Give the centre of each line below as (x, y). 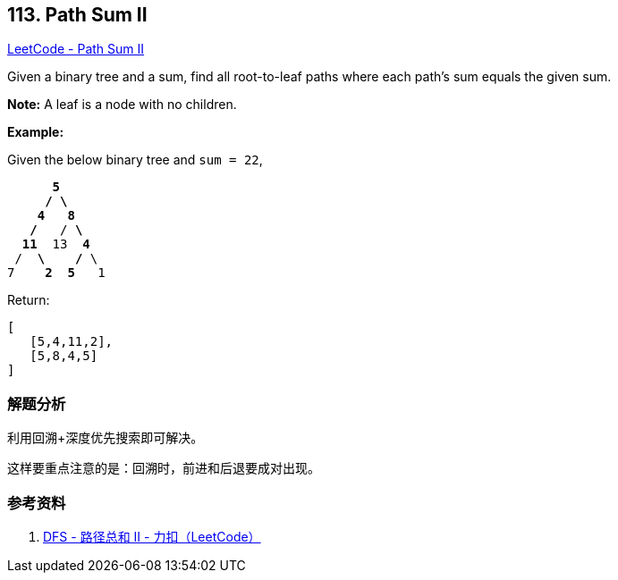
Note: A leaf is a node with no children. (122, 105)
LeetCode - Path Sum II (76, 49)
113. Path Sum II (77, 15)
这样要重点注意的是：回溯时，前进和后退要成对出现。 (164, 468)
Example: (36, 132)
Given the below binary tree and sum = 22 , (135, 160)
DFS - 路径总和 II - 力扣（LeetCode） (152, 536)
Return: (29, 300)
